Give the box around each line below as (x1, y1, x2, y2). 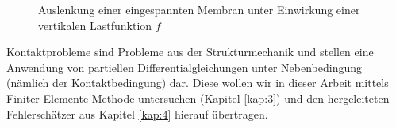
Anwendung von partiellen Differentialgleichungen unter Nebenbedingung (6, 58, 362, 75)
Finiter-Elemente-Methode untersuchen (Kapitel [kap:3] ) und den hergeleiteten (6, 89, 390, 106)
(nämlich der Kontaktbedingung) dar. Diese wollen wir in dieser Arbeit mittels (6, 74, 389, 91)
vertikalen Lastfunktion (38, 17, 152, 33)
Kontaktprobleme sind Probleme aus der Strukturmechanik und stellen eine (6, 43, 374, 60)
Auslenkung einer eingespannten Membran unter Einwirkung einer (38, 2, 360, 17)
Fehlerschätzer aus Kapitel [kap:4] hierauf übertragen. (6, 105, 268, 122)
